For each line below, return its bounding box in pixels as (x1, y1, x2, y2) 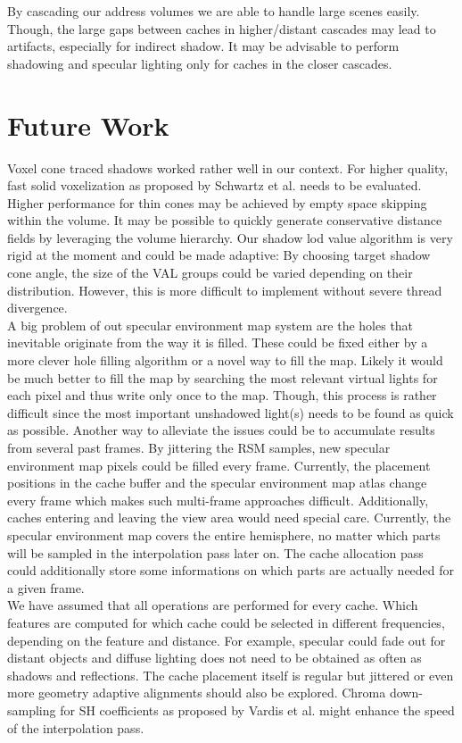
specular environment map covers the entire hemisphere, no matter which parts (7, 525, 441, 544)
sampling (7, 700, 56, 719)
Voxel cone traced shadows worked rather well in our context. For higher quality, (7, 158, 449, 177)
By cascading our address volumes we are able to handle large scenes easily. (7, 2, 420, 20)
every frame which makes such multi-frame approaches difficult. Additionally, (7, 490, 429, 509)
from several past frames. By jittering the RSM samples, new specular (7, 438, 391, 456)
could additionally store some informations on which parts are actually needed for (7, 561, 455, 580)
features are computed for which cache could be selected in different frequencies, (7, 613, 445, 631)
